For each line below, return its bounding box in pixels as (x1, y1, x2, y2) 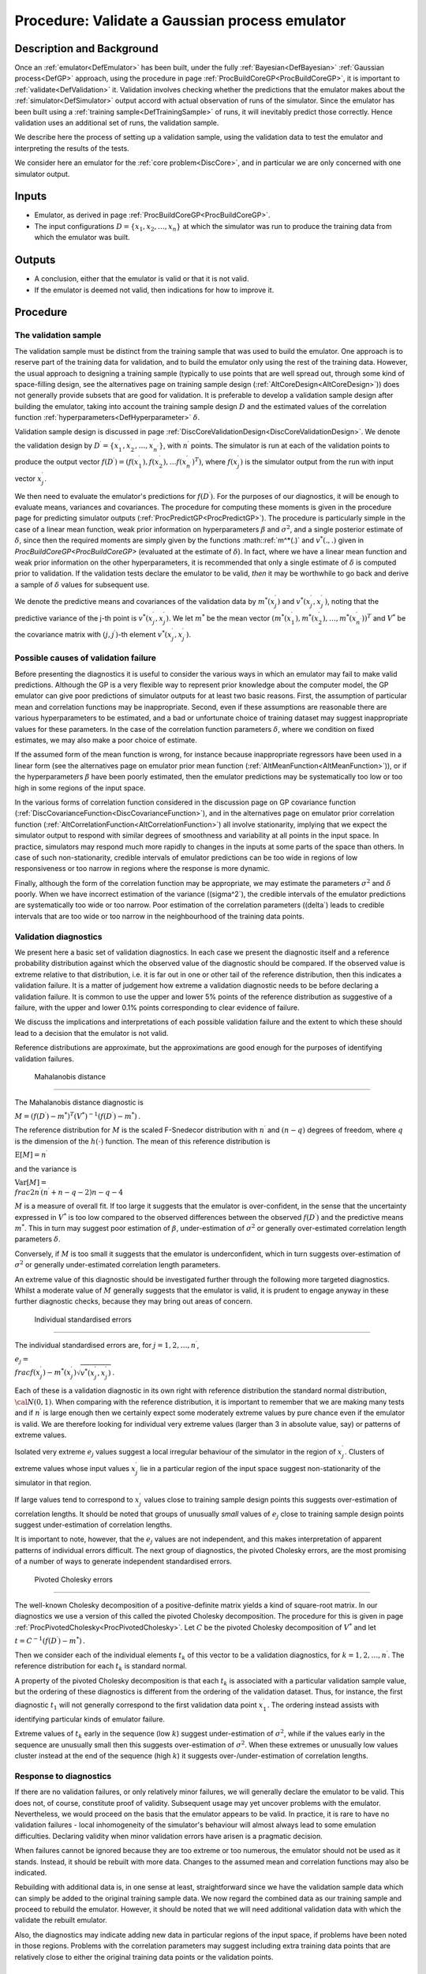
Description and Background (14, 42, 159, 55)
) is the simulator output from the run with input (240, 457, 394, 467)
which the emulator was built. (34, 233, 130, 242)
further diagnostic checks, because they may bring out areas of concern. (14, 1297, 252, 1306)
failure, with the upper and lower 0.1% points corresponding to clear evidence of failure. (14, 1003, 300, 1012)
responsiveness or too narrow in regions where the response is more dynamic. (14, 864, 271, 873)
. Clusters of (344, 1447, 385, 1457)
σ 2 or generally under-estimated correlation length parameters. (14, 1259, 221, 1270)
